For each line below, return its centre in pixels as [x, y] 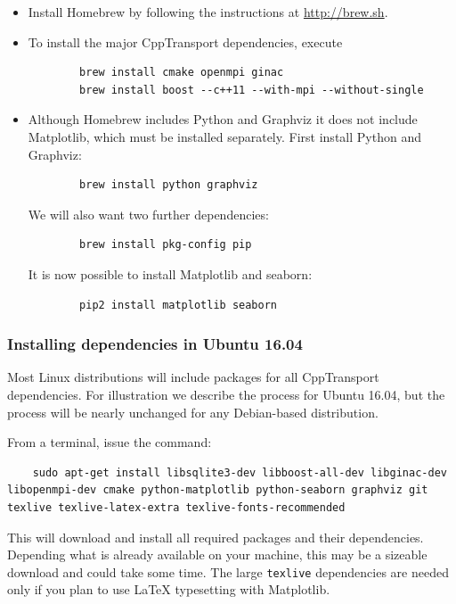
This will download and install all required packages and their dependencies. [216, 537]
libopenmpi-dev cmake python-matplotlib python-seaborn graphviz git [218, 490]
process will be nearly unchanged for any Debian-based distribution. [193, 412]
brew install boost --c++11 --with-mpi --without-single [252, 90]
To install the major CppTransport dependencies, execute [185, 41]
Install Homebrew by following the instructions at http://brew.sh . [208, 12]
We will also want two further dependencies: [148, 214]
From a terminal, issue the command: [110, 442]
